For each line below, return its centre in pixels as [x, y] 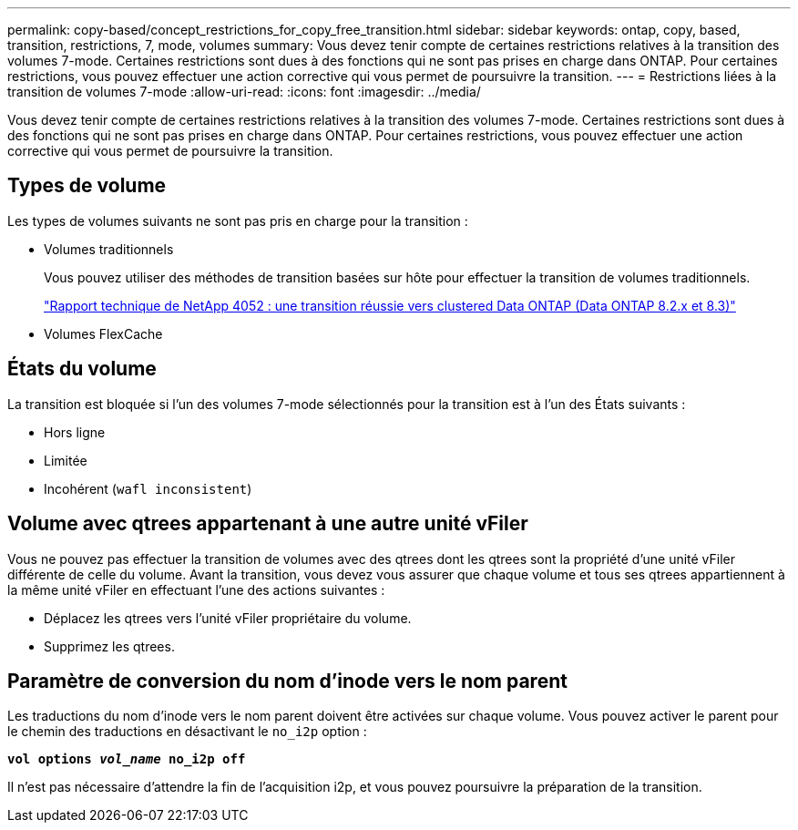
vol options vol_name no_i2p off [127, 759]
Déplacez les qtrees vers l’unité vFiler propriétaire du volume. [228, 618]
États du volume [82, 369]
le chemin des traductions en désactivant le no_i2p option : [187, 732]
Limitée [66, 460]
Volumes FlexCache [103, 333]
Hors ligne [75, 432]
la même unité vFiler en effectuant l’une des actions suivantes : [196, 589]
